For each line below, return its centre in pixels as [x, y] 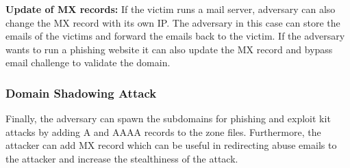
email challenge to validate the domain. [88, 62]
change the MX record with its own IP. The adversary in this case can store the [173, 22]
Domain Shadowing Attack [81, 93]
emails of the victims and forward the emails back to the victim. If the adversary [175, 36]
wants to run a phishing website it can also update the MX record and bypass [169, 49]
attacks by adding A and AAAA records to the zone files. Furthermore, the [163, 131]
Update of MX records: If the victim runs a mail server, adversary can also [171, 9]
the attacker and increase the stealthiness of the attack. [122, 158]
